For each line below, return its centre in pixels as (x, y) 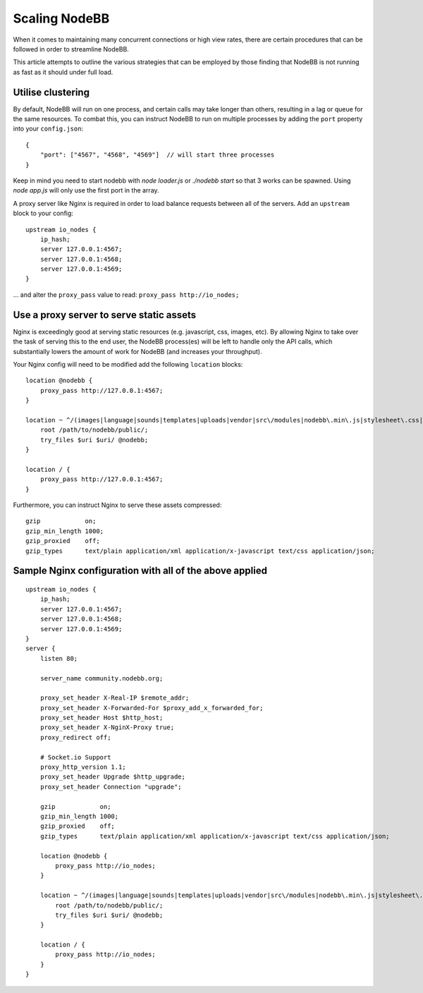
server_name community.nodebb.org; (102, 678)
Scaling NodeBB (61, 18)
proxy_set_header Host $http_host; (102, 718)
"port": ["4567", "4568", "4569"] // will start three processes (157, 155)
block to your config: (43, 213)
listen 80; (59, 658)
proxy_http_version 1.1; (83, 767)
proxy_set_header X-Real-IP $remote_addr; (115, 698)
